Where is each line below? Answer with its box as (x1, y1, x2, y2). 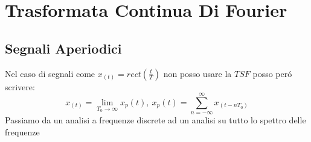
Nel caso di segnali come (5, 67, 95, 79)
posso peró (252, 67, 292, 79)
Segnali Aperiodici (5, 39, 122, 57)
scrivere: (5, 80, 35, 93)
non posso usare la (163, 67, 232, 79)
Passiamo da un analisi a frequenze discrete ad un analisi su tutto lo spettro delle (5, 114, 306, 126)
